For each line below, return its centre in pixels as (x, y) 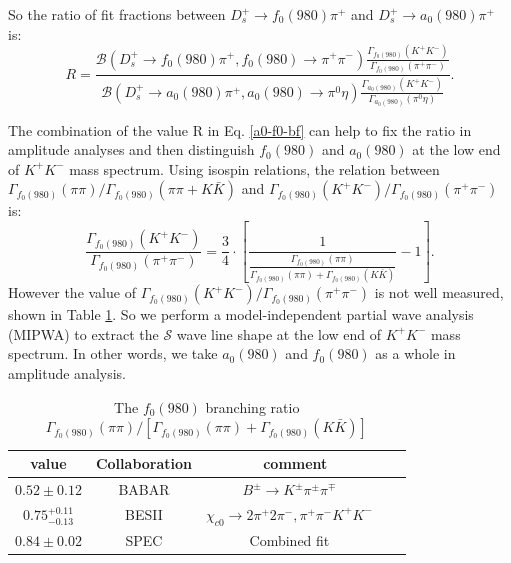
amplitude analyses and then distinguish (131, 149)
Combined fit (289, 539)
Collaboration (144, 463)
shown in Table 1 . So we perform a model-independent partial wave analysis (241, 314)
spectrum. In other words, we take (113, 353)
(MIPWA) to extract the (83, 333)
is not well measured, (439, 292)
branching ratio (252, 406)
